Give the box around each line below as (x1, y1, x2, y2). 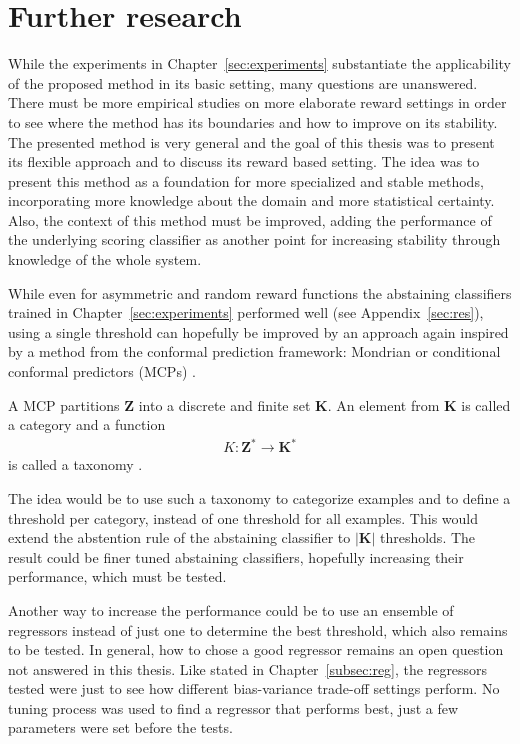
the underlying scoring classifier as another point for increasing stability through (8, 229, 501, 250)
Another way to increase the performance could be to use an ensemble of (8, 599, 454, 620)
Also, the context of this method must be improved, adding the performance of (8, 209, 492, 230)
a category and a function (8, 414, 166, 435)
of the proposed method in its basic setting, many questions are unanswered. (8, 72, 478, 93)
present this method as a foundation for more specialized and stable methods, (8, 170, 484, 191)
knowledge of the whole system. (8, 249, 202, 270)
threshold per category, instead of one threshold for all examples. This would (8, 507, 478, 528)
